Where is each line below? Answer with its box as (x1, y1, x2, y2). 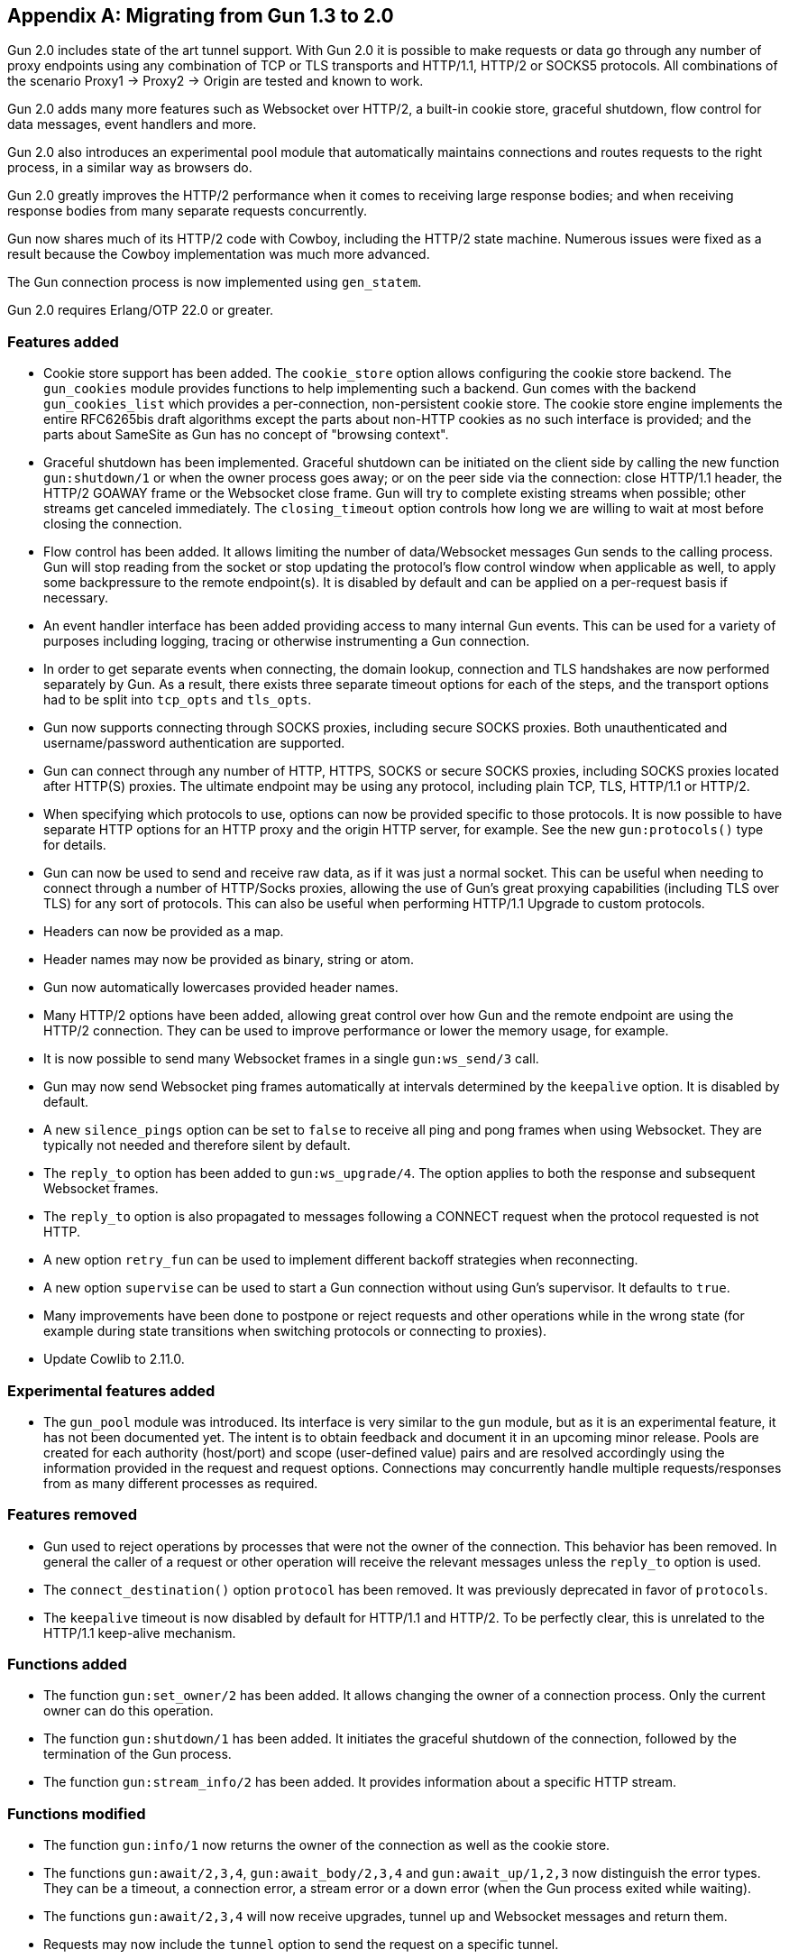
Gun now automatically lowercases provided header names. (43, 979, 399, 996)
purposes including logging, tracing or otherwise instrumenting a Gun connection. (43, 633, 530, 649)
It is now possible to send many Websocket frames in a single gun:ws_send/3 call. (43, 1051, 539, 1067)
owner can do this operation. (43, 1703, 214, 1719)
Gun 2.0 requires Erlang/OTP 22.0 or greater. (7, 302, 274, 318)
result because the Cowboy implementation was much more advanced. (7, 246, 430, 262)
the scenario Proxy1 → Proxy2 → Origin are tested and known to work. (7, 73, 424, 89)
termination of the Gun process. (43, 1746, 232, 1762)
